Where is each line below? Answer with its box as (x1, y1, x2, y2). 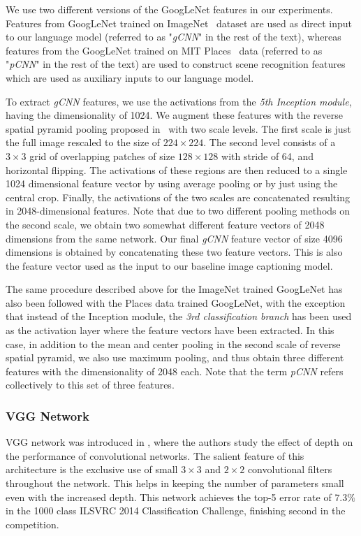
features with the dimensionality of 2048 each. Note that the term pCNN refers (6, 363, 344, 378)
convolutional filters (247, 462, 332, 477)
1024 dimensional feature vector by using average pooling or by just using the (6, 176, 338, 191)
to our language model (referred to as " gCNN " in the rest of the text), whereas (6, 29, 341, 44)
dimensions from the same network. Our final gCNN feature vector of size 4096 (6, 231, 343, 245)
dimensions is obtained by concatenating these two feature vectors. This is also (6, 245, 343, 259)
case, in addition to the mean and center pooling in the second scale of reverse (6, 336, 341, 351)
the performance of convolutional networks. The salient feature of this (6, 448, 304, 463)
